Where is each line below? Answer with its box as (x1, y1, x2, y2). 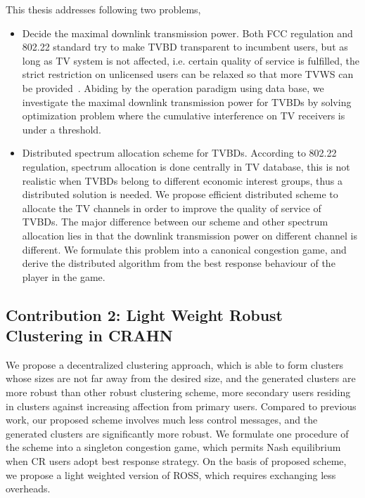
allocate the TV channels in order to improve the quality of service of (22, 200, 321, 215)
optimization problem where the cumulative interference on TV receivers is (22, 108, 345, 123)
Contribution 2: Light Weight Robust (6, 303, 283, 325)
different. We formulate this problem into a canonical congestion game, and (22, 242, 347, 256)
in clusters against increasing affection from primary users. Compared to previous (6, 398, 357, 413)
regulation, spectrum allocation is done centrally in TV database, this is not (22, 159, 350, 173)
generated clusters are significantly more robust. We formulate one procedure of (6, 426, 349, 440)
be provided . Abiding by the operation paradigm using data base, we (22, 80, 324, 95)
